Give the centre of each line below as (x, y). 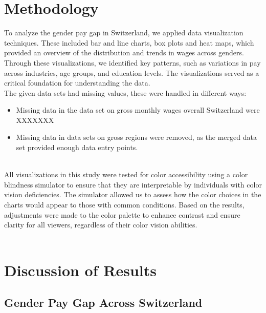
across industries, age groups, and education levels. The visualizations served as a (132, 72)
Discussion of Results (80, 270)
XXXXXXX (35, 120)
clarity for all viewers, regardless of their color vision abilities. (101, 225)
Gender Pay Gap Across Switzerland (103, 302)
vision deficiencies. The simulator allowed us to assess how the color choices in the (133, 194)
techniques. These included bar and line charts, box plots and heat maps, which (129, 42)
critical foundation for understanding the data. (77, 83)
